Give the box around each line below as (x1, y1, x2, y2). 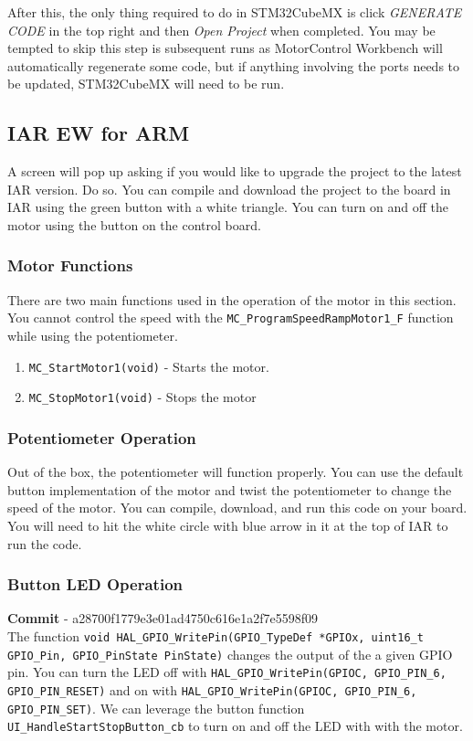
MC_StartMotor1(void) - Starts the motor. (28, 356, 269, 376)
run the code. (7, 534, 82, 553)
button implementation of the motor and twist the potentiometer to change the (7, 480, 452, 499)
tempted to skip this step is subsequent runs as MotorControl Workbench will (7, 38, 443, 58)
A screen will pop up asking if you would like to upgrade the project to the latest (7, 162, 462, 181)
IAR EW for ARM (7, 119, 190, 147)
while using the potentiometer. (7, 326, 178, 345)
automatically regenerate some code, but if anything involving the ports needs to (7, 56, 460, 75)
